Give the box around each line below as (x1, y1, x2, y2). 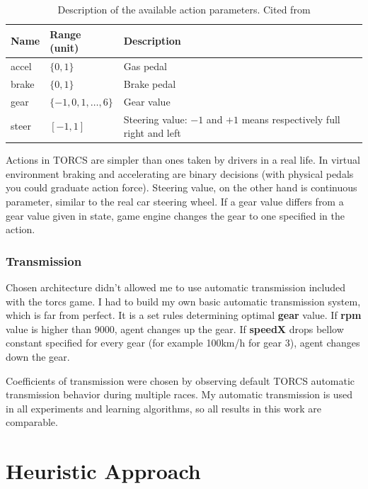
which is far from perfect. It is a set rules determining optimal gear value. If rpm (6, 308, 362, 322)
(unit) (50, 40, 79, 55)
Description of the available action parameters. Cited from (57, 2, 311, 16)
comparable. (6, 415, 58, 429)
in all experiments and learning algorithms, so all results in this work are (6, 400, 321, 415)
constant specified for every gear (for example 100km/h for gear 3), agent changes (6, 335, 360, 350)
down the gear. (6, 349, 70, 364)
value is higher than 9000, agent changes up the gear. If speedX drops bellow (6, 321, 344, 336)
